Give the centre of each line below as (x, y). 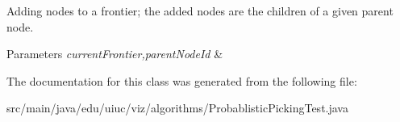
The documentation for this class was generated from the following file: (182, 80)
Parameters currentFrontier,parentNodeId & (115, 54)
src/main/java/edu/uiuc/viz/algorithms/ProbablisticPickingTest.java (177, 108)
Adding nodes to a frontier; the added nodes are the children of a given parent (200, 11)
